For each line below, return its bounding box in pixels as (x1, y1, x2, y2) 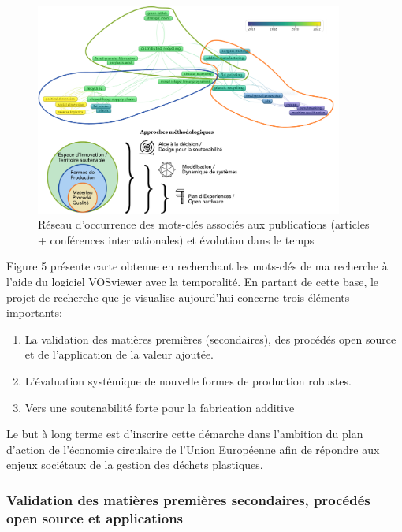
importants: (6, 304, 62, 321)
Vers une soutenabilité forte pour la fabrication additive (24, 399, 295, 415)
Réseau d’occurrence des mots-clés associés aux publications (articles (38, 216, 370, 233)
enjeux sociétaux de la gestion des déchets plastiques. (6, 456, 263, 473)
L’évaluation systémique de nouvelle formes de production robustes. (24, 373, 352, 389)
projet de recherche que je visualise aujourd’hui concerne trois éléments (6, 288, 350, 305)
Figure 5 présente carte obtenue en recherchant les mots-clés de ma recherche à (6, 258, 388, 274)
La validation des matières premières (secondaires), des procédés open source (24, 330, 396, 347)
